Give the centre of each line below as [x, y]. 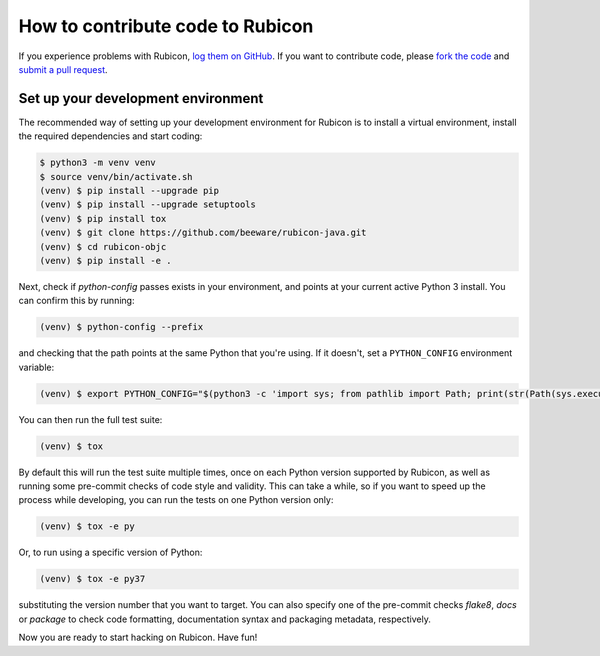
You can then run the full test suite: [90, 419]
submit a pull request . [63, 69]
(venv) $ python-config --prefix [121, 327]
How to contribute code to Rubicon [166, 26]
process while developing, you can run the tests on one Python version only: [176, 500]
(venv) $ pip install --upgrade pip [129, 190]
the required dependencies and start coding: [110, 136]
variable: [36, 367]
